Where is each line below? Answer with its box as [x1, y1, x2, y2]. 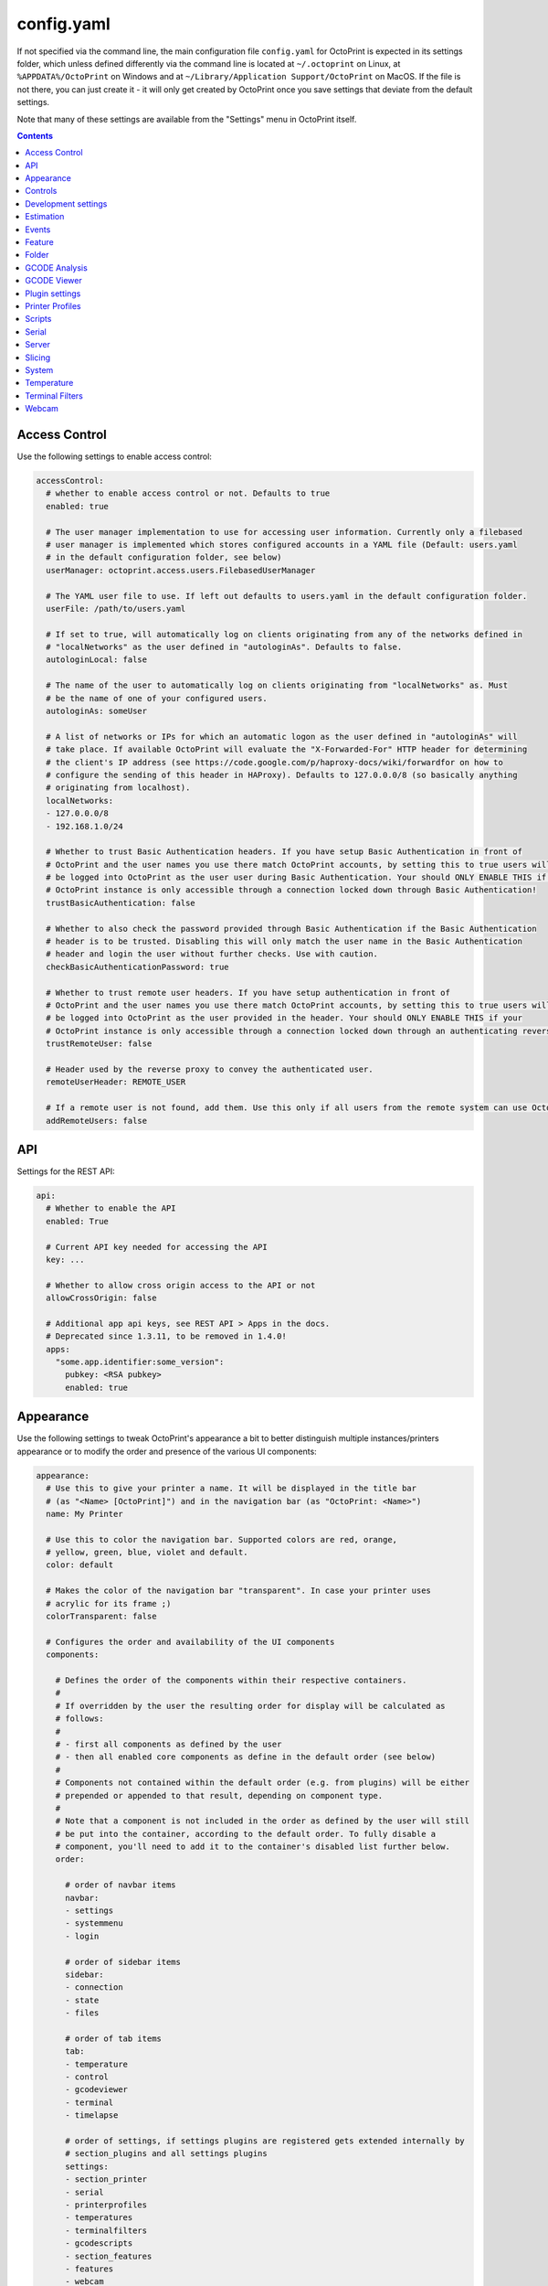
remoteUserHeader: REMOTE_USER [46, 1077, 186, 1087]
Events [25, 224, 51, 235]
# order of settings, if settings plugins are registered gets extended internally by [65, 2136, 465, 2146]
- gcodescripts [65, 2238, 133, 2249]
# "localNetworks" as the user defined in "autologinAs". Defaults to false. [46, 642, 403, 653]
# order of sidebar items [65, 1957, 182, 1967]
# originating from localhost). [46, 783, 191, 793]
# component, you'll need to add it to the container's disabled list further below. [55, 1842, 451, 1852]
